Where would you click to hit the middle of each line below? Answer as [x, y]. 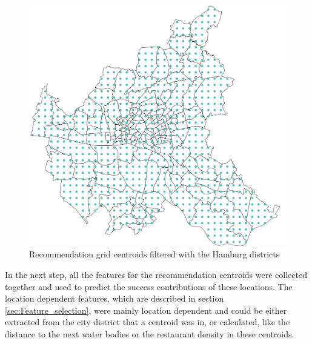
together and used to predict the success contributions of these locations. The [149, 286]
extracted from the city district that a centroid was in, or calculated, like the [148, 322]
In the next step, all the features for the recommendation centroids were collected [156, 275]
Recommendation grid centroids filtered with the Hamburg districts [154, 254]
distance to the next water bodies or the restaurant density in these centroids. [150, 334]
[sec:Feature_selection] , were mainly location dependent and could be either [146, 310]
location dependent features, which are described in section [115, 298]
